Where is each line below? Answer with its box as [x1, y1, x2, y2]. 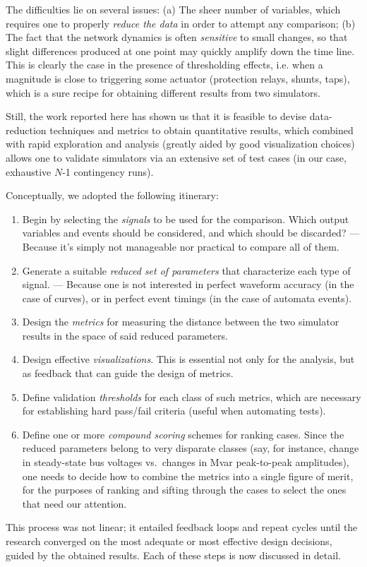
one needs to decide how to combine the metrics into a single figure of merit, [22, 468, 354, 483]
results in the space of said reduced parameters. [22, 328, 228, 342]
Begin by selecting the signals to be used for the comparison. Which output [22, 211, 349, 226]
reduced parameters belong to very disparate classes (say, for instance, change [22, 441, 359, 455]
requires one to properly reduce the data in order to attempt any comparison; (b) [6, 16, 356, 30]
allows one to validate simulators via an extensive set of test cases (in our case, [6, 150, 347, 165]
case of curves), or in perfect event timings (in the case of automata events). [22, 290, 352, 305]
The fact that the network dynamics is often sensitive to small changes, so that [6, 30, 348, 44]
